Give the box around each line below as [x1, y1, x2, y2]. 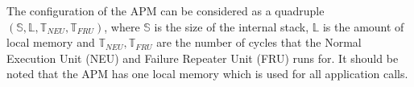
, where [104, 18, 140, 35]
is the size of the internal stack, [154, 18, 309, 35]
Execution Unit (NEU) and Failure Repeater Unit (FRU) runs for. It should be [6, 49, 399, 66]
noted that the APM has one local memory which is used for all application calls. [6, 65, 408, 82]
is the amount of [322, 18, 404, 35]
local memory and [6, 34, 95, 51]
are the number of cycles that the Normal [156, 34, 362, 51]
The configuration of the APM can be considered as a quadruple [6, 2, 325, 19]
